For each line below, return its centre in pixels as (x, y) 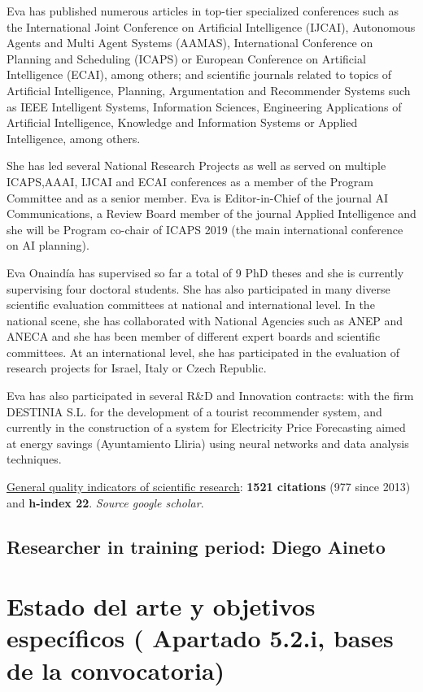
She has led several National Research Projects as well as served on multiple (196, 165)
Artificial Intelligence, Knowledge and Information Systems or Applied (182, 122)
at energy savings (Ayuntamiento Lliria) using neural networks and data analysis (208, 443)
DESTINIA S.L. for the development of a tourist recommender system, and (194, 411)
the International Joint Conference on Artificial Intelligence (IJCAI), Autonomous (211, 26)
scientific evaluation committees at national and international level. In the (191, 305)
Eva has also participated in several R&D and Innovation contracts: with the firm (210, 396)
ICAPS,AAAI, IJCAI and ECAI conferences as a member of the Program (190, 181)
